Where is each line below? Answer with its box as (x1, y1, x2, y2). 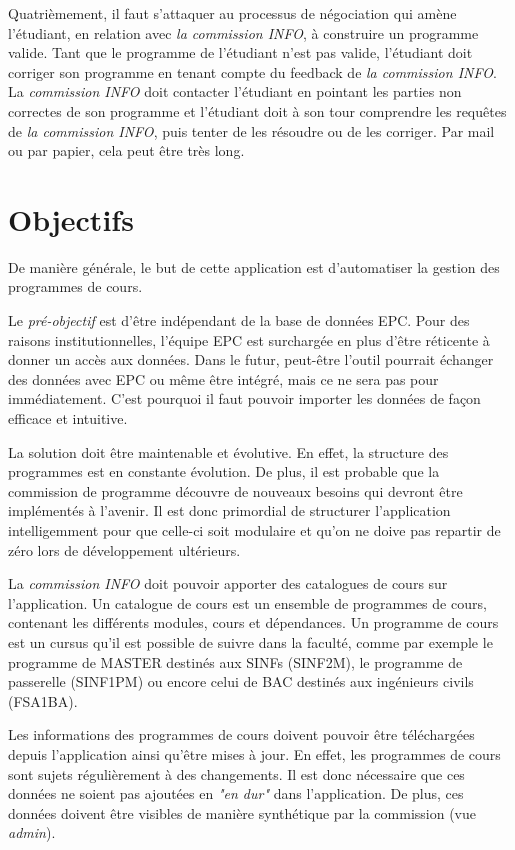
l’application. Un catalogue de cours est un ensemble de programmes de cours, (8, 592, 487, 613)
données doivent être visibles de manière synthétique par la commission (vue (8, 802, 476, 823)
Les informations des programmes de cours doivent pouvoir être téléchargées (8, 724, 475, 745)
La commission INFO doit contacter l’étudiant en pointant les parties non (8, 81, 462, 102)
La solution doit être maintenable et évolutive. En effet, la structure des (8, 441, 449, 462)
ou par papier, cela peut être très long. (8, 140, 245, 161)
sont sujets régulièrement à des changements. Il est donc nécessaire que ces (8, 763, 465, 784)
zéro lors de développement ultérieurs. (8, 539, 241, 560)
